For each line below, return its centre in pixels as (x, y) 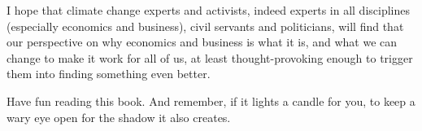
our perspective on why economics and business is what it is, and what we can (202, 42)
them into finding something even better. (109, 74)
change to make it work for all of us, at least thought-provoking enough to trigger (210, 57)
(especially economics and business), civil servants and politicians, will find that (205, 26)
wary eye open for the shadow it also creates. (119, 117)
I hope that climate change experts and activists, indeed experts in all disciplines (208, 10)
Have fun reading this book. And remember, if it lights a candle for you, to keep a (211, 100)
